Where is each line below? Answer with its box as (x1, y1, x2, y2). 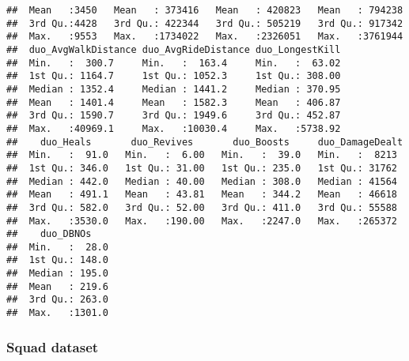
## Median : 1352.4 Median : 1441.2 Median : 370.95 (6, 83, 341, 95)
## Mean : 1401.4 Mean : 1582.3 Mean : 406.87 (6, 96, 341, 108)
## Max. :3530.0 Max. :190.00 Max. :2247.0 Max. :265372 (6, 215, 397, 227)
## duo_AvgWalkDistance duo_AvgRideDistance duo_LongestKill (6, 43, 341, 55)
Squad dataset (6, 337, 99, 356)
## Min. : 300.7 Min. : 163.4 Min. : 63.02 (6, 57, 341, 69)
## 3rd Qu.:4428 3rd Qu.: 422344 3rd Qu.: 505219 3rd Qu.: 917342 (6, 17, 403, 29)
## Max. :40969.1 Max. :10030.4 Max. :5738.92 (6, 122, 341, 134)
